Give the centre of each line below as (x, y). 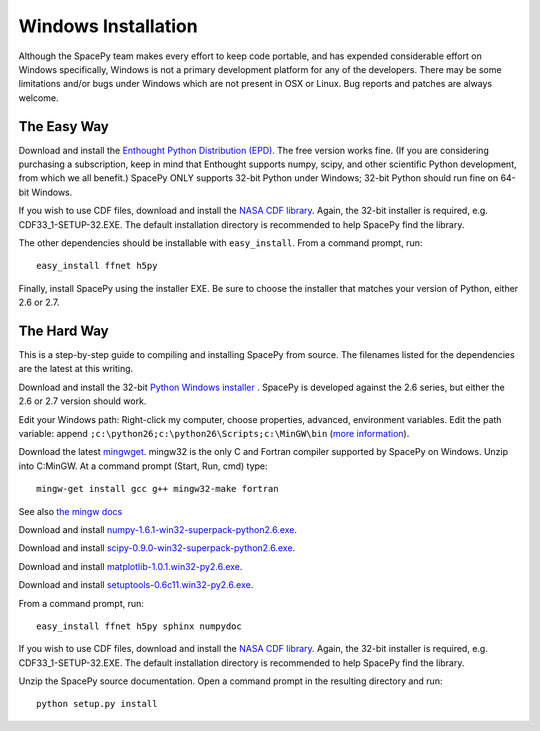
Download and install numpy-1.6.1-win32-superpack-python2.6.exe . (158, 529)
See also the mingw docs (70, 511)
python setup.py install (97, 704)
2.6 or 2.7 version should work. (82, 401)
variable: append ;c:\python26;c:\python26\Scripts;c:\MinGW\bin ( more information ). (214, 433)
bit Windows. (45, 192)
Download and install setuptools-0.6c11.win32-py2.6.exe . (136, 585)
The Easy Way (63, 126)
